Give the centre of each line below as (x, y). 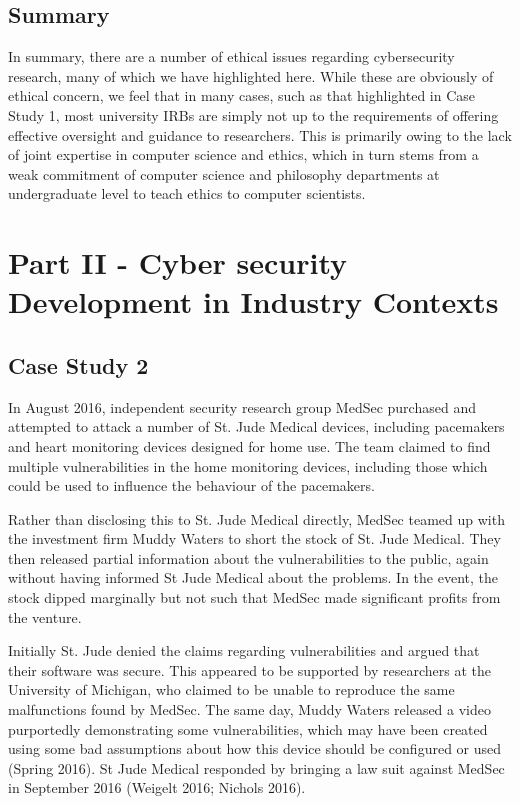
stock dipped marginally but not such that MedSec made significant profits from (254, 597)
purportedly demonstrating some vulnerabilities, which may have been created (248, 728)
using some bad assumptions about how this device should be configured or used (255, 748)
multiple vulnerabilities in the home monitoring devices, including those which (248, 465)
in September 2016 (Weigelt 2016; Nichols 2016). (157, 787)
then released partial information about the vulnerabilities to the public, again (248, 557)
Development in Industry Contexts (253, 301)
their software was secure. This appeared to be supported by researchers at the (250, 669)
